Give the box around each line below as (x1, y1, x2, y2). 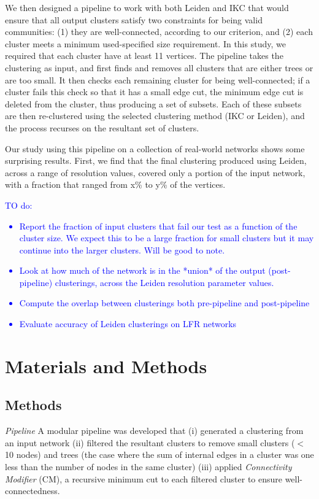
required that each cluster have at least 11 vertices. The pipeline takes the (5, 49, 283, 62)
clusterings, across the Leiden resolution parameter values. (55, 276, 274, 288)
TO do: (5, 198, 33, 211)
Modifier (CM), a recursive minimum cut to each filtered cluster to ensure (5, 472, 282, 485)
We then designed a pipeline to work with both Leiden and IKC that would (5, 1, 289, 14)
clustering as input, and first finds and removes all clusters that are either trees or (5, 61, 313, 74)
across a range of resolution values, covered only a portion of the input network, (5, 166, 306, 179)
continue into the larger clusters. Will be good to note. (19, 243, 225, 256)
